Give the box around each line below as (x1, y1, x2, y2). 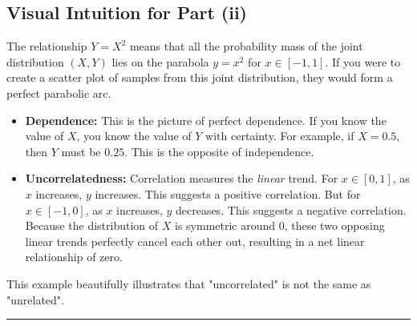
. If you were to (325, 53, 401, 70)
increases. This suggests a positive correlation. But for (95, 185, 361, 202)
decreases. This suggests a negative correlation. (176, 201, 407, 218)
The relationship (6, 38, 87, 54)
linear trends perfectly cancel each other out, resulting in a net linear (25, 232, 365, 249)
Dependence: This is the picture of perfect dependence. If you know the (25, 111, 387, 128)
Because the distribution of (25, 217, 159, 234)
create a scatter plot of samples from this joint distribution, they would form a (6, 69, 393, 86)
